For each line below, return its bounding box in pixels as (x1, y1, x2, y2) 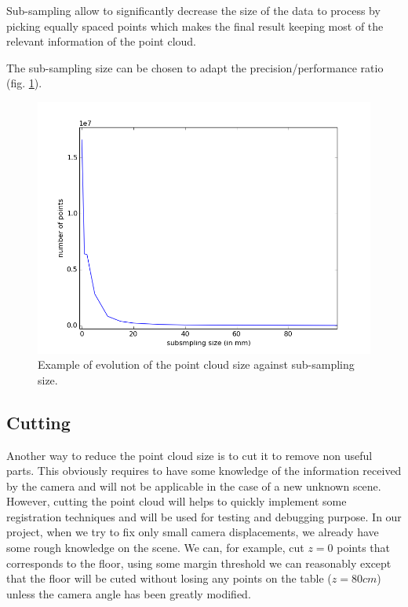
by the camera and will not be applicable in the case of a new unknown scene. (6, 477, 381, 494)
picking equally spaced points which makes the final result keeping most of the (6, 17, 384, 34)
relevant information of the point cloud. (6, 33, 197, 50)
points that (337, 539, 391, 556)
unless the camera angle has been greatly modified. (6, 585, 251, 601)
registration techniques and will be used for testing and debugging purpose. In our (6, 508, 402, 524)
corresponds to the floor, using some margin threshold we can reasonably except (6, 554, 392, 571)
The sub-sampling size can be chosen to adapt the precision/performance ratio (6, 59, 384, 75)
